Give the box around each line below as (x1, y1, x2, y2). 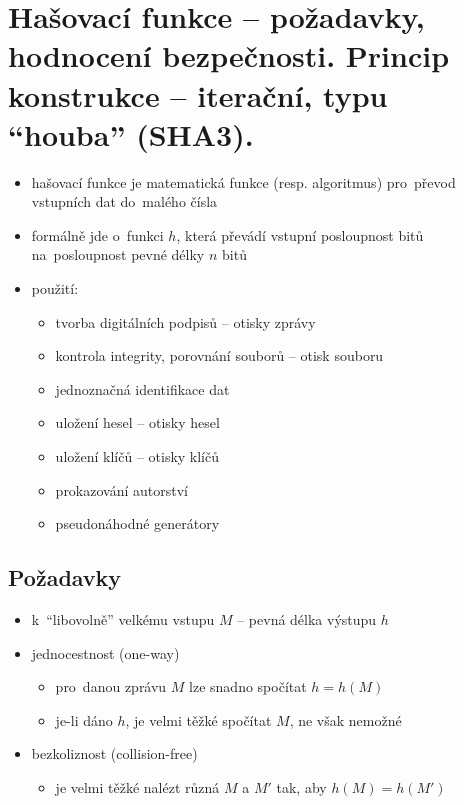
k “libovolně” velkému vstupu (31, 609, 215, 630)
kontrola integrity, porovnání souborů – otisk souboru (55, 345, 384, 366)
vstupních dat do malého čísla (31, 191, 218, 212)
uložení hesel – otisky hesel (55, 412, 220, 433)
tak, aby (276, 776, 327, 797)
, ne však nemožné (289, 709, 402, 730)
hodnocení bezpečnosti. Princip (8, 35, 450, 76)
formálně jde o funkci (31, 224, 164, 245)
